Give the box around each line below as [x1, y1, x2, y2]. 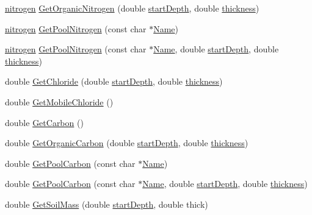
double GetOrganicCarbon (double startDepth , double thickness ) [5, 136, 249, 149]
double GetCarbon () [5, 116, 84, 129]
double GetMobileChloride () [5, 95, 114, 108]
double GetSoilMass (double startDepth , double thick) [5, 197, 208, 210]
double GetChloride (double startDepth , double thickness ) [5, 75, 223, 88]
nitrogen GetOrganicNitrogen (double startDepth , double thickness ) [5, 2, 259, 14]
